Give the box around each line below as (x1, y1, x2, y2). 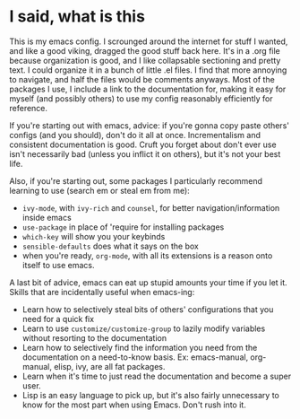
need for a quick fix (21, 313, 95, 324)
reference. (9, 102, 47, 113)
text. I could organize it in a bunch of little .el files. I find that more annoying (9, 65, 287, 75)
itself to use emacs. (21, 259, 95, 270)
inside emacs (21, 212, 72, 223)
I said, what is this (9, 6, 146, 27)
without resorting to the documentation (21, 332, 167, 343)
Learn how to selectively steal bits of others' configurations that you (21, 303, 274, 315)
